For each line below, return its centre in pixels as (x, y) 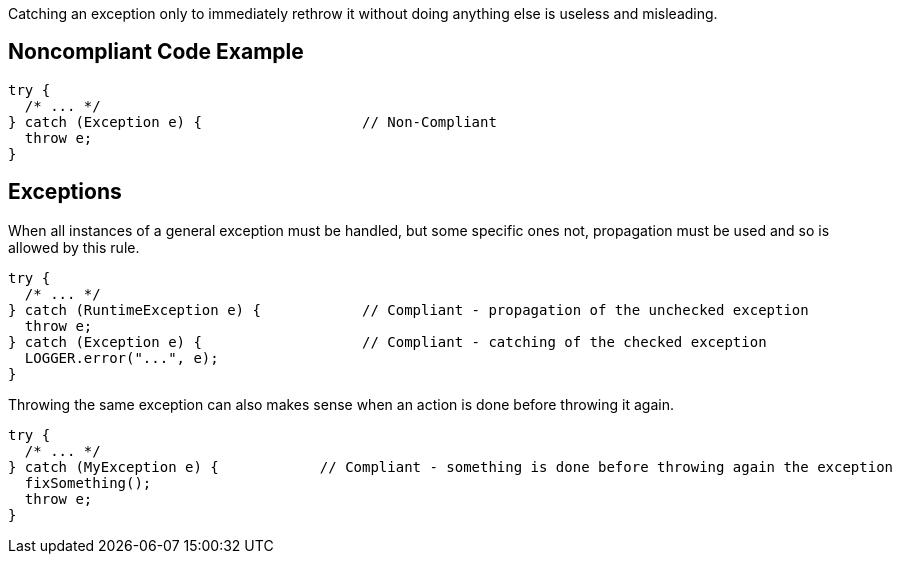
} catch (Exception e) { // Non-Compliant (252, 121)
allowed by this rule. (74, 247)
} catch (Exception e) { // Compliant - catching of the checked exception (387, 341)
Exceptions (65, 192)
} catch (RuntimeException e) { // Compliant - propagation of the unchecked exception (408, 309)
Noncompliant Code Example (156, 52)
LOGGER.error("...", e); (121, 357)
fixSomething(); (88, 482)
